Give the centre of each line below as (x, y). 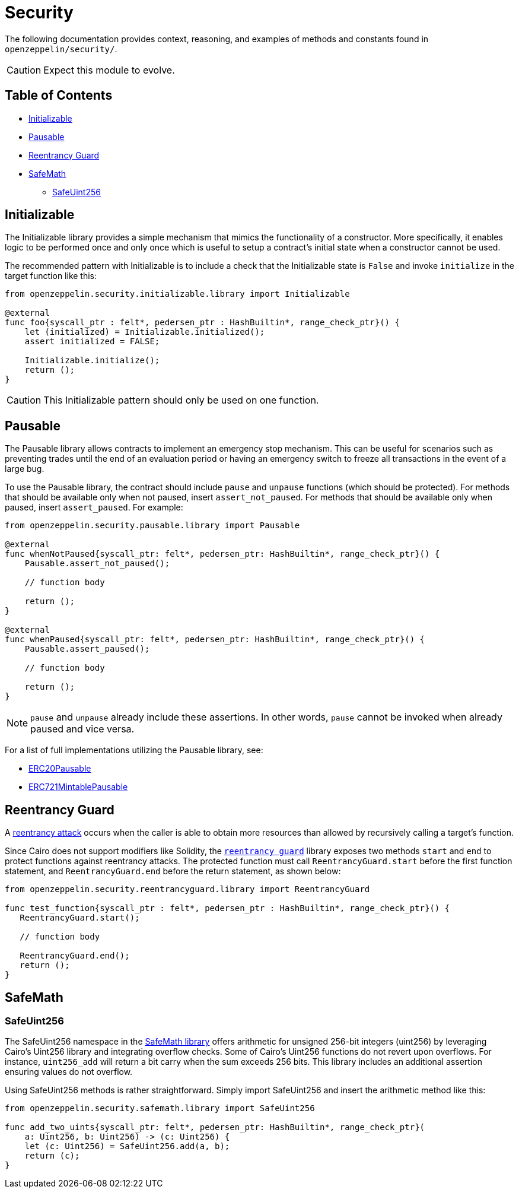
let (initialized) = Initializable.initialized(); (145, 332)
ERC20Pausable (60, 769)
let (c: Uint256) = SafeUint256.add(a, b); (127, 1146)
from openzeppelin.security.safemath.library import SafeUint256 (160, 1108)
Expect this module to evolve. (109, 70)
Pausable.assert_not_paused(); (97, 564)
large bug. (25, 469)
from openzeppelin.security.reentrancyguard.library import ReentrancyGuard (187, 889)
